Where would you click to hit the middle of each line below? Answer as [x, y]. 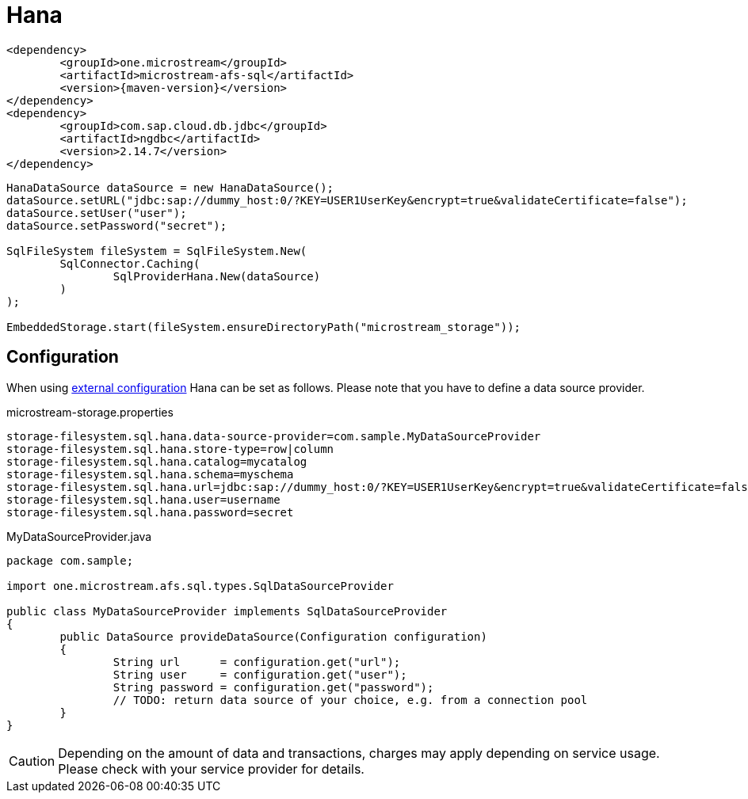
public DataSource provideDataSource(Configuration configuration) [273, 636]
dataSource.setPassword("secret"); [117, 225]
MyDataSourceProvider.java [79, 536]
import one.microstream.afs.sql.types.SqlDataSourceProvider [200, 586]
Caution [32, 761]
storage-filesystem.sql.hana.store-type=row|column [170, 449]
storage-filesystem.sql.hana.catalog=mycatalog [157, 461]
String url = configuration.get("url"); [257, 662]
